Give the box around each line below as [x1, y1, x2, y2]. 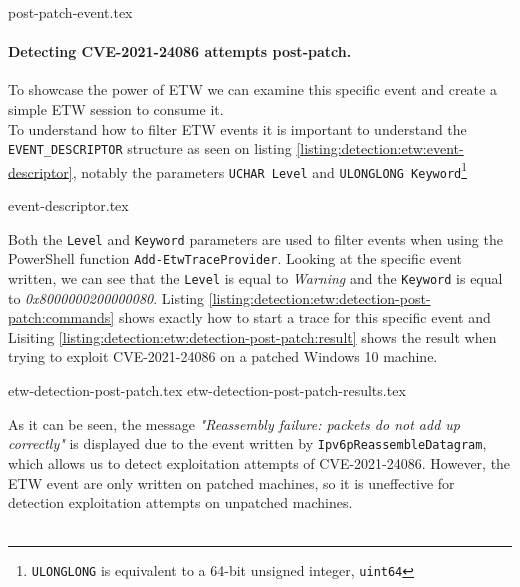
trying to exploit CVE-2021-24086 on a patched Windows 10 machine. [8, 346, 438, 367]
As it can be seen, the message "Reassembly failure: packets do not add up [8, 413, 460, 434]
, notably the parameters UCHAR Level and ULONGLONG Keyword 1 [72, 158, 468, 182]
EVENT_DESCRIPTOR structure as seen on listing [8, 138, 292, 159]
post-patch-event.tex [8, 2, 133, 22]
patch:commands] [8, 307, 115, 328]
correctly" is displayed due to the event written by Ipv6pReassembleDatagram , [8, 433, 487, 454]
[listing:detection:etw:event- [296, 138, 464, 159]
